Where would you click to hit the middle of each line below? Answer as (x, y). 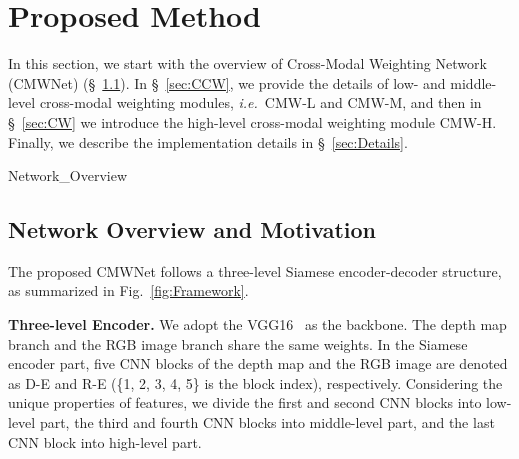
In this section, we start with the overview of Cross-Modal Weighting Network (247, 63)
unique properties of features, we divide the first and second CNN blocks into (245, 402)
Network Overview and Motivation (192, 229)
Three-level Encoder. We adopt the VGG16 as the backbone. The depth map (257, 324)
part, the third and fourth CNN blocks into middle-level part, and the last (267, 422)
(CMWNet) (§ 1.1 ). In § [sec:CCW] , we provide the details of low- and (227, 82)
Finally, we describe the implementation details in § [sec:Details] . (208, 141)
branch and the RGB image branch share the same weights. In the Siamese (238, 343)
